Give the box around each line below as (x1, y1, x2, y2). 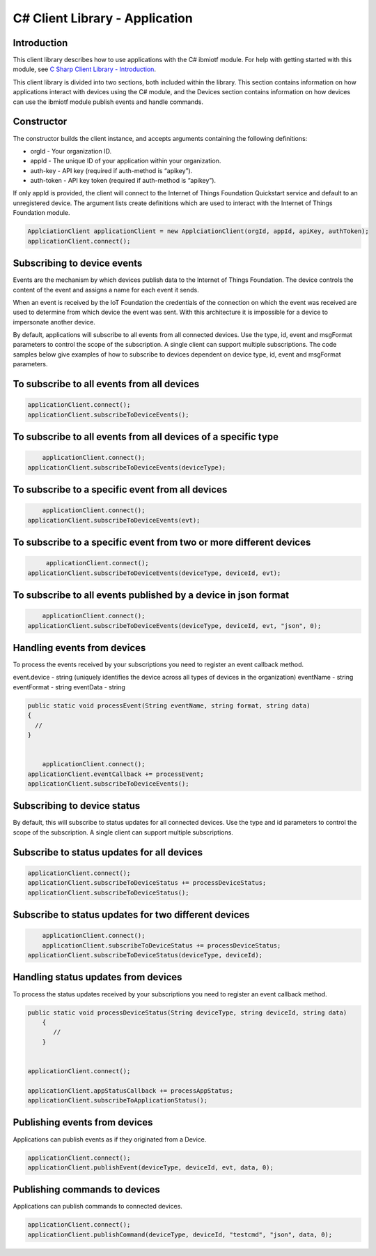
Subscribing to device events (13, 257, 143, 269)
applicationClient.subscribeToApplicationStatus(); (27, 1096, 208, 1105)
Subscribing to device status (13, 800, 141, 812)
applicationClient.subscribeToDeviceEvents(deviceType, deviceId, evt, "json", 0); (27, 622, 322, 629)
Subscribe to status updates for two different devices (13, 909, 250, 921)
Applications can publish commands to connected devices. (13, 1202, 182, 1211)
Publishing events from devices (13, 1116, 153, 1128)
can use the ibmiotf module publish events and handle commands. (13, 98, 203, 106)
